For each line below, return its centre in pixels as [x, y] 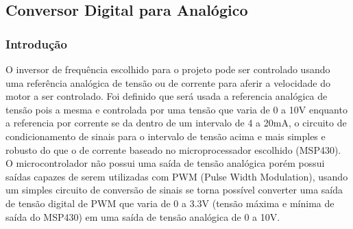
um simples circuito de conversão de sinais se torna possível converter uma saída [174, 190]
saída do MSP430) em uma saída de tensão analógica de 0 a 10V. [143, 216]
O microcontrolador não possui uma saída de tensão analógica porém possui [165, 163]
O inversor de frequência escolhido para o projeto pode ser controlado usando [168, 69]
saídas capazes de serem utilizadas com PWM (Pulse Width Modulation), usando [177, 176]
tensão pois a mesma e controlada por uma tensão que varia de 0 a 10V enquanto [176, 109]
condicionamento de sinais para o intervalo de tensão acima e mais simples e [166, 136]
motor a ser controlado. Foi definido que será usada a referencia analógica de [167, 96]
